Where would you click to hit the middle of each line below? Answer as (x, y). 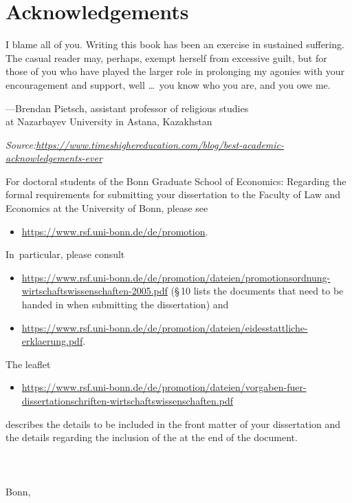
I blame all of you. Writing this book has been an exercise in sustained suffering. (175, 44)
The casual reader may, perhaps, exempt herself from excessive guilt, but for (166, 57)
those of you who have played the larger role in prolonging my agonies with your (175, 71)
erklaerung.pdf (52, 341)
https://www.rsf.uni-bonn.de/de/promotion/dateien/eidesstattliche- (165, 327)
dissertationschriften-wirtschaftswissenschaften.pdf (127, 400)
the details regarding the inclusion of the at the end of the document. (152, 437)
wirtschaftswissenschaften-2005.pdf (95, 291)
